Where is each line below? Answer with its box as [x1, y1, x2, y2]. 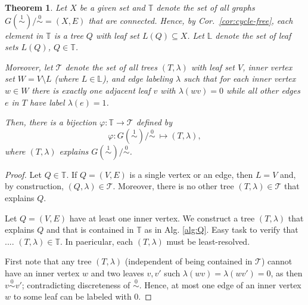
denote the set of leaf [215, 29, 291, 41]
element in [5, 29, 43, 41]
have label [29, 95, 65, 108]
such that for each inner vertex [183, 72, 296, 85]
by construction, [5, 180, 64, 192]
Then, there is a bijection [5, 116, 97, 128]
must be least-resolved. [166, 235, 250, 247]
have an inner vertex [5, 266, 80, 279]
